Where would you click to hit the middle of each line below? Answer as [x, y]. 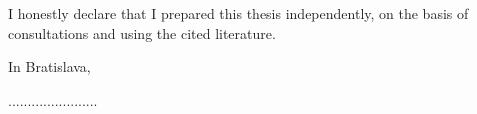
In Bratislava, [49, 66]
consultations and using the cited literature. [142, 32]
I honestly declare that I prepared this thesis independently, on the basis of [238, 13]
